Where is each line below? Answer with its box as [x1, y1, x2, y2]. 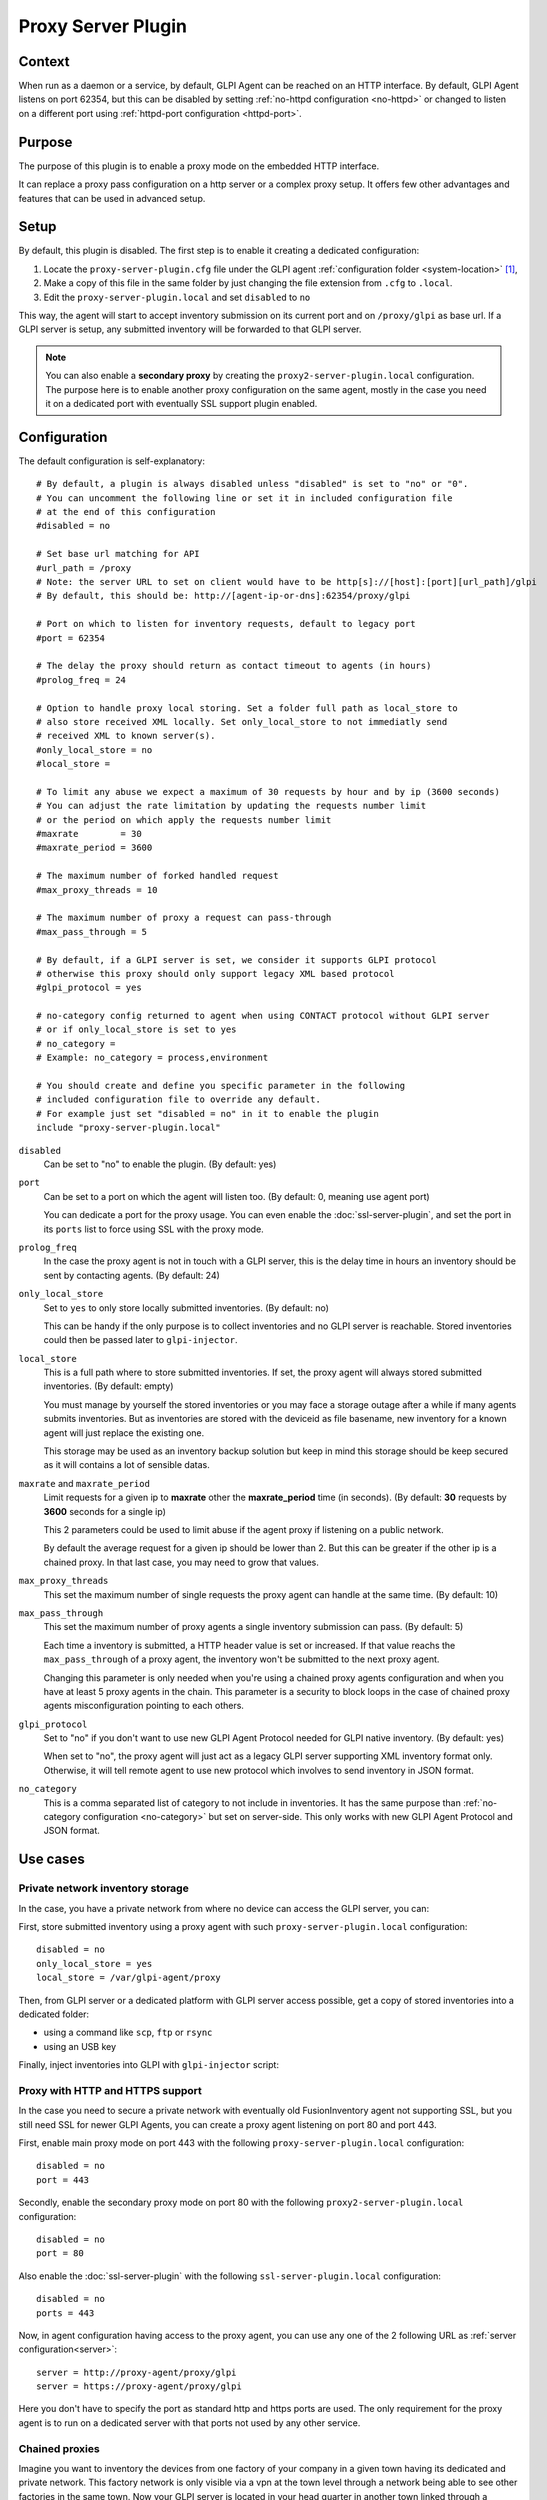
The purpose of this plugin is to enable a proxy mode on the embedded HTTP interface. [18, 160, 380, 172]
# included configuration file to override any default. [36, 1094, 322, 1105]
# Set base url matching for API [36, 548, 200, 560]
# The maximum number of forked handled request [36, 870, 279, 882]
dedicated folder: [18, 2008, 90, 2020]
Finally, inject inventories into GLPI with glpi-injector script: [18, 2059, 280, 2071]
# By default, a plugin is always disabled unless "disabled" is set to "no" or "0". [36, 478, 469, 490]
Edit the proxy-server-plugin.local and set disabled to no [43, 291, 311, 303]
